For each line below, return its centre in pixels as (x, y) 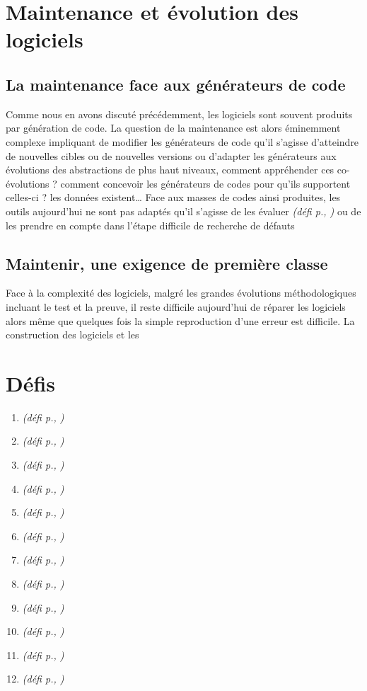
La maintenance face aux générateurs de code (176, 84)
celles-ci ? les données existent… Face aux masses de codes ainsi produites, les (173, 197)
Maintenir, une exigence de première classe (167, 263)
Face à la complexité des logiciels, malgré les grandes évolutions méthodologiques (181, 293)
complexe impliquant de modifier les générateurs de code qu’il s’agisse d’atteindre (182, 141)
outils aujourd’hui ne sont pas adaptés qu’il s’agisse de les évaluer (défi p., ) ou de (183, 211)
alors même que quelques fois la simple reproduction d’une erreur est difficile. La (180, 320)
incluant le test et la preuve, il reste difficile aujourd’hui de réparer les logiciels (176, 306)
